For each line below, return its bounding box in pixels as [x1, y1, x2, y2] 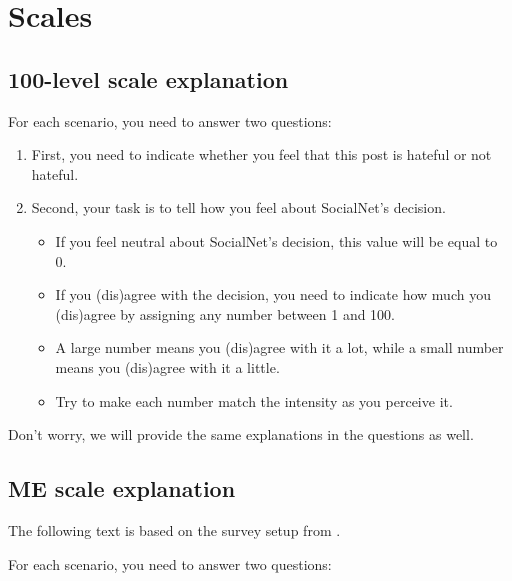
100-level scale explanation [8, 63, 289, 94]
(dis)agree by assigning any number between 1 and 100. [55, 303, 396, 324]
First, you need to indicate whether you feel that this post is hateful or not [31, 144, 492, 165]
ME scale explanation [8, 473, 236, 504]
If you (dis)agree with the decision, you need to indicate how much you [55, 284, 491, 305]
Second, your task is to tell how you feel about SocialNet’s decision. [31, 197, 446, 218]
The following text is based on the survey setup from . [8, 519, 341, 540]
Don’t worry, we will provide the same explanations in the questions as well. [8, 424, 474, 445]
